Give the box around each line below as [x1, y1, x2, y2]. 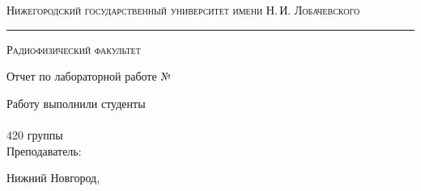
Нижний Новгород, [6, 169, 100, 186]
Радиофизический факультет [6, 40, 141, 57]
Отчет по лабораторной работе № [6, 68, 172, 85]
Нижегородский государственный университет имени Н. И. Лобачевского [6, 2, 360, 18]
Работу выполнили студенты [6, 94, 146, 111]
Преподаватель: [6, 142, 82, 159]
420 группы [6, 126, 63, 143]
